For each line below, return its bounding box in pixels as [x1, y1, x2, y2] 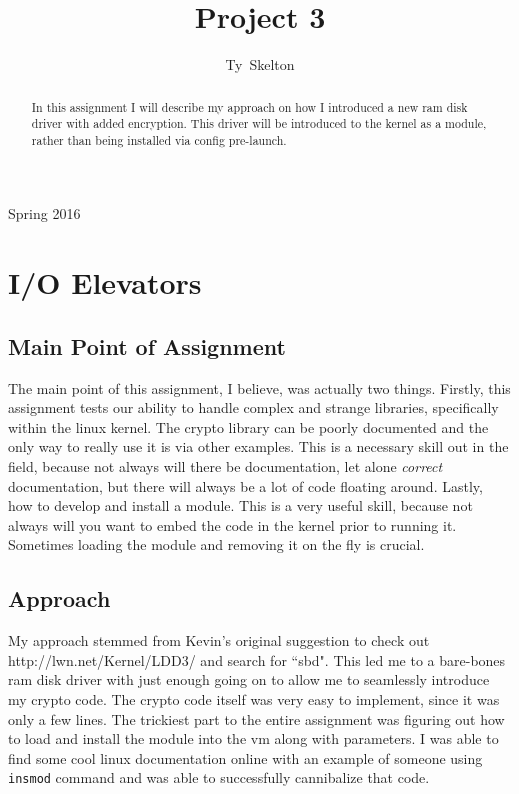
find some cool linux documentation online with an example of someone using [8, 747, 483, 768]
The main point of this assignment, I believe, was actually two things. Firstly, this [8, 377, 511, 398]
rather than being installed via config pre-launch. [31, 131, 287, 148]
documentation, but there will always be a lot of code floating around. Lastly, [8, 475, 483, 496]
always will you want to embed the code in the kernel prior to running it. [8, 514, 457, 535]
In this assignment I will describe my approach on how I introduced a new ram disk [31, 98, 468, 115]
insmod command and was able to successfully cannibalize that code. [8, 767, 430, 788]
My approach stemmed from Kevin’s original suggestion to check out [8, 630, 430, 651]
